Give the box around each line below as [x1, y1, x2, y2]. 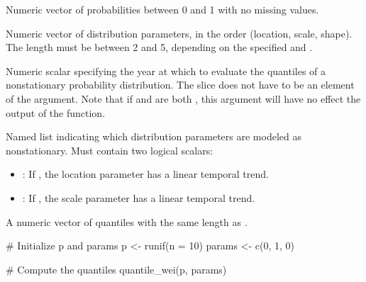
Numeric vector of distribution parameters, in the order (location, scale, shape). [6, 26, 353, 40]
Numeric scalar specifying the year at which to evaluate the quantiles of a [6, 63, 326, 78]
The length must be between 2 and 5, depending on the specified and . [6, 40, 313, 55]
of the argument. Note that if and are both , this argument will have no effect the [6, 91, 361, 106]
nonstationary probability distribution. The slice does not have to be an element [6, 77, 355, 92]
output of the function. [6, 105, 106, 120]
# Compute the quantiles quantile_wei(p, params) [6, 261, 227, 276]
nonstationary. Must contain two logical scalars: [6, 142, 213, 157]
